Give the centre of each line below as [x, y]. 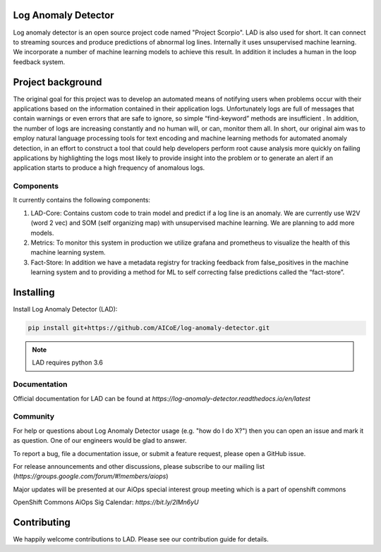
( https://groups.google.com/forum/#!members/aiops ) [91, 477]
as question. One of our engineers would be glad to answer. [100, 441]
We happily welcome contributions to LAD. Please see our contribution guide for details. [141, 539]
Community [34, 417]
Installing [34, 293]
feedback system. [39, 62]
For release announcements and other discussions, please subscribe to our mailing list [139, 466]
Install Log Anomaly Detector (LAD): [65, 309]
